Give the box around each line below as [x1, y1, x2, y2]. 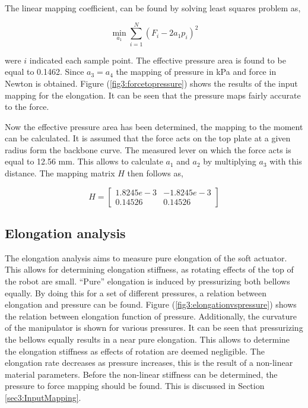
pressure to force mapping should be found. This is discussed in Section [5, 379, 265, 392]
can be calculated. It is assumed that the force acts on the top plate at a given [5, 132, 291, 144]
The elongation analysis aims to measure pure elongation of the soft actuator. [5, 251, 287, 264]
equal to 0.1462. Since [5, 65, 84, 78]
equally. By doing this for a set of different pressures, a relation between [5, 286, 266, 299]
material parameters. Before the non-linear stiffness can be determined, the [5, 368, 278, 380]
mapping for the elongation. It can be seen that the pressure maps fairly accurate [5, 88, 301, 101]
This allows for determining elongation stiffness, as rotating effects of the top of [5, 263, 294, 276]
